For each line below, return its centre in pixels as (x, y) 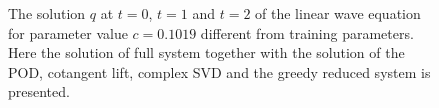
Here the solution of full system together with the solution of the (206, 52)
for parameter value (68, 32)
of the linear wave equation (338, 13)
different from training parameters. (307, 32)
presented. (39, 91)
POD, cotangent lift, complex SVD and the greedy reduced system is (219, 71)
